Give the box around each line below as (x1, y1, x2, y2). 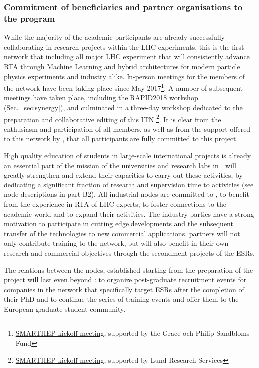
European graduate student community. (4, 303, 126, 314)
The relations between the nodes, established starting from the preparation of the (4, 264, 253, 275)
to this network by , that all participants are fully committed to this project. (4, 133, 238, 144)
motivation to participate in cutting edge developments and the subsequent (4, 218, 233, 229)
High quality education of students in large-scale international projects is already (4, 150, 251, 160)
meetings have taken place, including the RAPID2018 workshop (4, 92, 198, 103)
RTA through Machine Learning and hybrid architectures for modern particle (4, 61, 240, 71)
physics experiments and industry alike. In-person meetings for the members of (4, 71, 245, 81)
